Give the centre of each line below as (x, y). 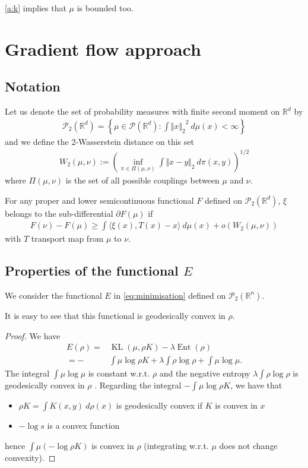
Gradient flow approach (103, 48)
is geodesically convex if (159, 405)
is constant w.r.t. (119, 373)
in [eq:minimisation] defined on (170, 295)
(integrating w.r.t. (176, 445)
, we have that (256, 385)
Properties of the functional (92, 271)
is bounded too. (105, 8)
